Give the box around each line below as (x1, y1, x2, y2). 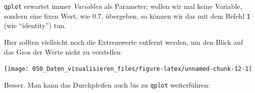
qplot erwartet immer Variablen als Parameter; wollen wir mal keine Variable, (4, 1, 242, 11)
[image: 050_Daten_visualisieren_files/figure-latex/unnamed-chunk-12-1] (4, 65, 253, 73)
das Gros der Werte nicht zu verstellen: (4, 46, 123, 57)
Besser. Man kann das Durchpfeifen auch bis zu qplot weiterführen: (4, 79, 210, 90)
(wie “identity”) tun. (4, 20, 66, 31)
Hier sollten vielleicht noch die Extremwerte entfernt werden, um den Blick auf (4, 36, 243, 47)
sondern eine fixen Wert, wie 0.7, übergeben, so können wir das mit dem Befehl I (4, 10, 251, 21)
